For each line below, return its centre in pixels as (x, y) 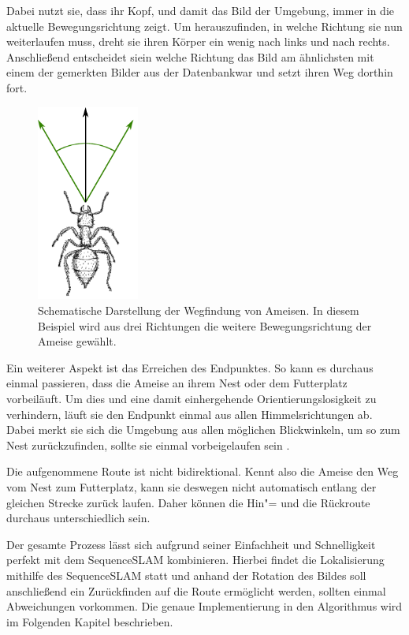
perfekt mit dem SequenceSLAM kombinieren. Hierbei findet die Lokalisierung (195, 560)
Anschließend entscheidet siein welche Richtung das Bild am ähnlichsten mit (190, 56)
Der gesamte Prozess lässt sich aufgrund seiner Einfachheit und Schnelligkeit (191, 544)
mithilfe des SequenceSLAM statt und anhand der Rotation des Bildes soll (186, 575)
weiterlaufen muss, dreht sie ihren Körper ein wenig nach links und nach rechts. (198, 41)
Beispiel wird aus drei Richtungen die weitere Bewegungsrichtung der (205, 325)
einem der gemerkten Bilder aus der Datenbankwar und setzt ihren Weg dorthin (200, 72)
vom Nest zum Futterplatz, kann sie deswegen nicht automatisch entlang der (191, 486)
